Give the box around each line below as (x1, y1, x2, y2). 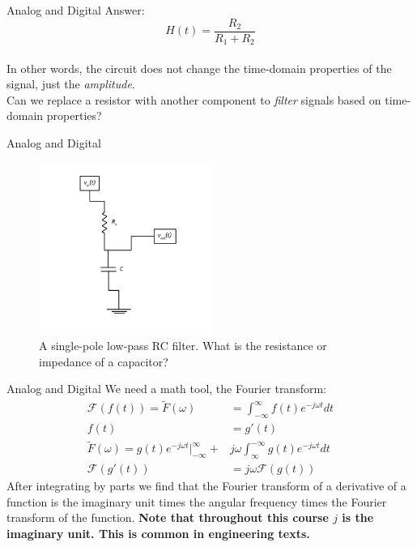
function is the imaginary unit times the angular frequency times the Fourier (6, 493, 387, 510)
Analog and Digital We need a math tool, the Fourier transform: (6, 380, 326, 397)
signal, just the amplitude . (6, 75, 135, 92)
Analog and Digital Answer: (6, 2, 145, 18)
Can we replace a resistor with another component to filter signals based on (6, 91, 381, 108)
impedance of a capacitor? (39, 353, 168, 370)
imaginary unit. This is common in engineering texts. (6, 524, 310, 541)
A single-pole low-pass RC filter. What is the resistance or (39, 337, 327, 354)
